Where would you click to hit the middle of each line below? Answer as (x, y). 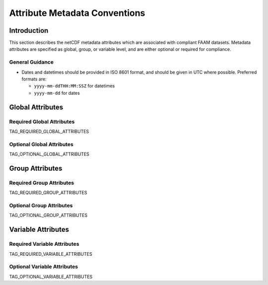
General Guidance (32, 62)
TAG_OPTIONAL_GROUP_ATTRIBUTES (48, 215)
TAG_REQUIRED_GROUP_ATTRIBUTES (48, 193)
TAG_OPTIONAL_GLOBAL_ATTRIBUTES (49, 154)
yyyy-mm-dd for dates (57, 93)
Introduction (29, 31)
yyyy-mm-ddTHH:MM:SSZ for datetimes (74, 86)
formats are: (34, 79)
